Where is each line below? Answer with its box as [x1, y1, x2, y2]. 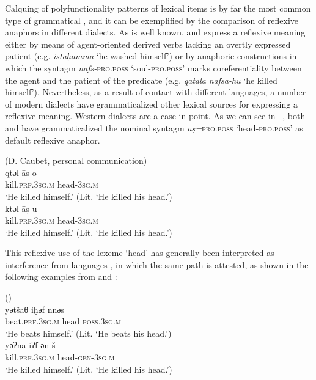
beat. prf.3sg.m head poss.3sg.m [5, 315, 121, 327]
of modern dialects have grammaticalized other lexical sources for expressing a [5, 97, 298, 110]
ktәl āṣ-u [5, 202, 37, 214]
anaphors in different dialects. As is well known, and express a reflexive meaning [5, 26, 306, 38]
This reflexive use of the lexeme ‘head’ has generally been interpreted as [5, 246, 274, 259]
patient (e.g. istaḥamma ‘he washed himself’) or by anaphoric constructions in [5, 49, 297, 62]
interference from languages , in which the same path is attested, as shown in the [5, 258, 309, 271]
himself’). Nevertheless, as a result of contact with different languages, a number [5, 86, 306, 98]
